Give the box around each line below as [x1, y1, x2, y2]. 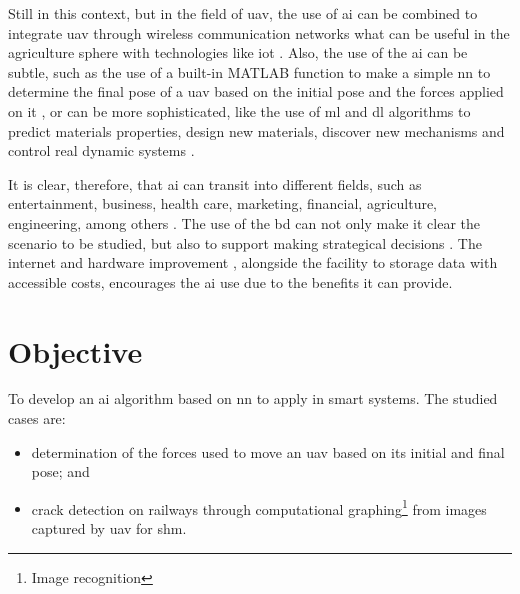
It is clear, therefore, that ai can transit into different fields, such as [8, 173, 422, 194]
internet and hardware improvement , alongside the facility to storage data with [8, 252, 498, 273]
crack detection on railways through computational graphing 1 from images [31, 495, 487, 519]
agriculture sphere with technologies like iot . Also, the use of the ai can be [8, 42, 468, 63]
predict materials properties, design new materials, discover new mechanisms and [8, 120, 505, 141]
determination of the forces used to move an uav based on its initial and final [31, 441, 505, 462]
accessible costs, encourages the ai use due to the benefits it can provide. [8, 271, 453, 292]
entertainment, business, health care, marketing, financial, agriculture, [8, 193, 438, 214]
